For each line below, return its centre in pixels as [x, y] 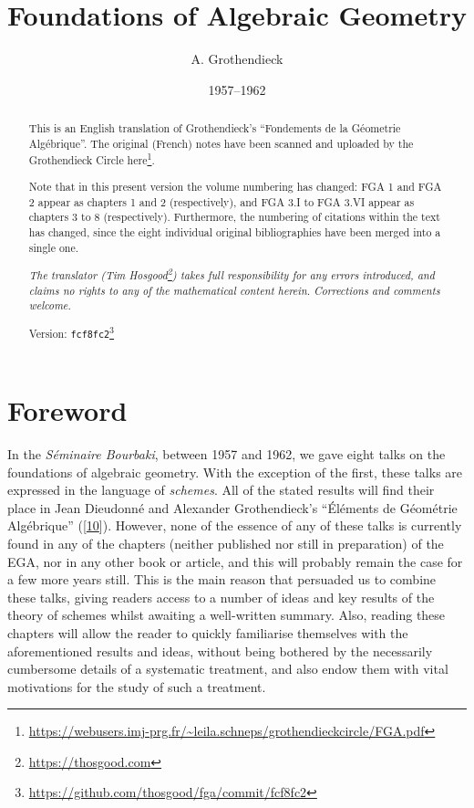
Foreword [67, 410]
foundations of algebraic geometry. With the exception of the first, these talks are [235, 472]
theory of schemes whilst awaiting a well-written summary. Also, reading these [227, 615]
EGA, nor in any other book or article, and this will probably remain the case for [235, 561]
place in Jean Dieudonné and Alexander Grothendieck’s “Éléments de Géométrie [232, 507]
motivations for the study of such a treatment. [137, 686]
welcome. [50, 305]
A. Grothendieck [237, 59]
